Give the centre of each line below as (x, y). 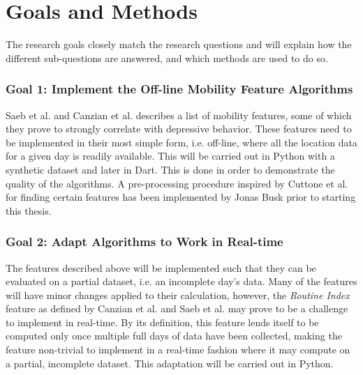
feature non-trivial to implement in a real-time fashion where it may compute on (178, 350)
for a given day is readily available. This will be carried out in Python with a (170, 156)
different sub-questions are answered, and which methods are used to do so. (167, 58)
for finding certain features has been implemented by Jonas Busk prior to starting (181, 197)
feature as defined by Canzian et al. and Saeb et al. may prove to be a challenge (177, 308)
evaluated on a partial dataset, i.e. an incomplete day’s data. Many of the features (181, 281)
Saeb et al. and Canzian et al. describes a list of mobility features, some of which (179, 115)
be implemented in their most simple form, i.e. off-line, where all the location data (181, 142)
